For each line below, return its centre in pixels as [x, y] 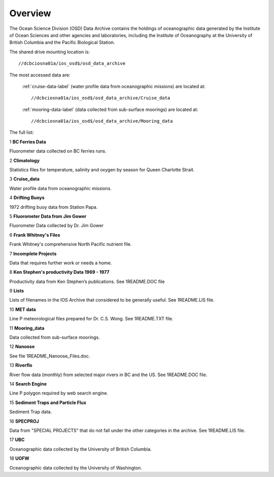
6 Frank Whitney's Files [35, 235]
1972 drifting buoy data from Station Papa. [54, 207]
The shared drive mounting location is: [49, 52]
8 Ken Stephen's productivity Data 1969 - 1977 [59, 272]
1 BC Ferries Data [28, 141]
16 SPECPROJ [24, 421]
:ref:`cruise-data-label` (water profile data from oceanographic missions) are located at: [114, 86]
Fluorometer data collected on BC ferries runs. [58, 151]
